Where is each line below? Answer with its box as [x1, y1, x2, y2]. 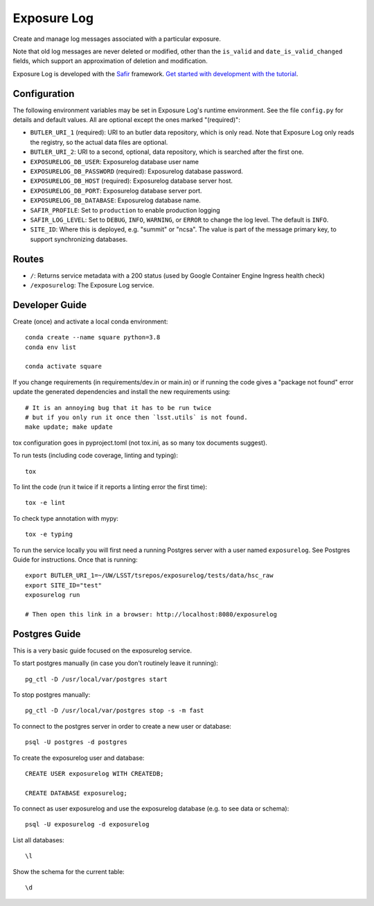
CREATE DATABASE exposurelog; [25, 789, 128, 797]
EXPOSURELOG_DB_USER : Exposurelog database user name [30, 157, 199, 166]
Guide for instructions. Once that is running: [12, 555, 138, 564]
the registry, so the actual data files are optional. [30, 138, 168, 146]
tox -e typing [25, 531, 73, 538]
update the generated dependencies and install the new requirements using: [12, 388, 231, 396]
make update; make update [25, 423, 114, 431]
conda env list [25, 343, 77, 351]
